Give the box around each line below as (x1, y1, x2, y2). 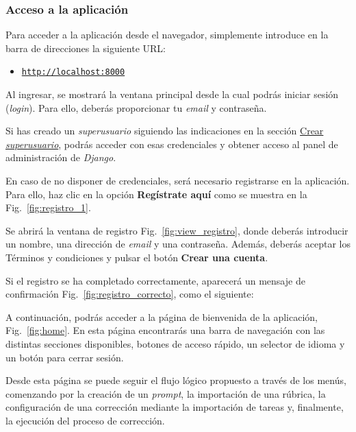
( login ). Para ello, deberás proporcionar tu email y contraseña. (5, 100, 267, 115)
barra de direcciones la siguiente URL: (5, 40, 166, 55)
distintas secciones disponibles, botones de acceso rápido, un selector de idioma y (5, 336, 345, 350)
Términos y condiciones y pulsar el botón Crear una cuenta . (5, 250, 268, 264)
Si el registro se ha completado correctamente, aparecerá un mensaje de (5, 273, 305, 287)
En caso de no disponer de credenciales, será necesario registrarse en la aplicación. (5, 173, 350, 188)
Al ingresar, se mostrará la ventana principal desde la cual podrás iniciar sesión (5, 87, 339, 101)
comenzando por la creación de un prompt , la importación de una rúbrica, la (5, 386, 326, 400)
